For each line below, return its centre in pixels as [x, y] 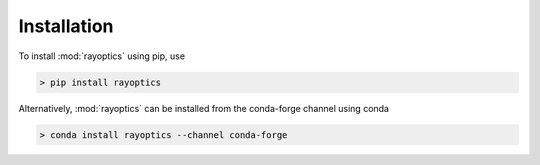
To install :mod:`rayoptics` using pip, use [101, 56]
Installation [66, 26]
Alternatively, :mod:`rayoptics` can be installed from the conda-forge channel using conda [204, 108]
